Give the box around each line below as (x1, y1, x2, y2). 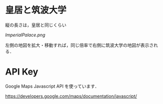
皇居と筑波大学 (5, 4, 67, 16)
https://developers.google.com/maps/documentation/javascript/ (5, 93, 137, 99)
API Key (5, 66, 38, 78)
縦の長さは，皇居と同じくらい (5, 22, 66, 28)
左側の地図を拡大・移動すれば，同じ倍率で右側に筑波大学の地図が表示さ (5, 42, 154, 48)
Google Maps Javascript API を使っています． (5, 83, 100, 89)
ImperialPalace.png (5, 32, 46, 38)
